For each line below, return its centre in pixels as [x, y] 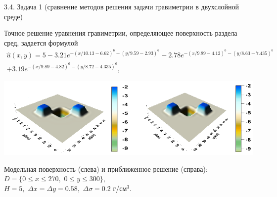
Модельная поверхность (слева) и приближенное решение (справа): [106, 169]
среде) [14, 16]
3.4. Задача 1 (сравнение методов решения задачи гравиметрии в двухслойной [121, 6]
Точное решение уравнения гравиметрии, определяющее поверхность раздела [121, 33]
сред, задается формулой [41, 42]
